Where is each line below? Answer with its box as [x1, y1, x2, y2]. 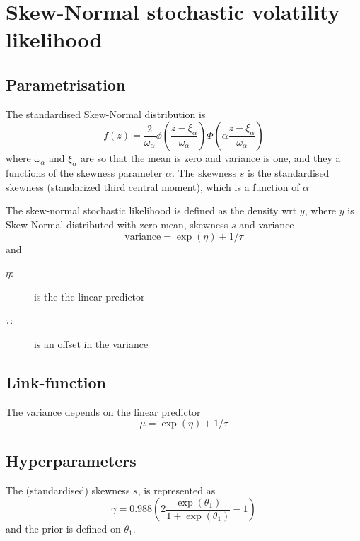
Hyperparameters [6, 449, 137, 471]
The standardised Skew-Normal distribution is [6, 106, 206, 121]
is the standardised [247, 165, 330, 180]
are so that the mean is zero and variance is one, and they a [81, 151, 341, 165]
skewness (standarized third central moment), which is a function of [6, 179, 300, 194]
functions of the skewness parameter [6, 165, 163, 180]
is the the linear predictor [34, 289, 145, 303]
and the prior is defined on [6, 521, 121, 536]
